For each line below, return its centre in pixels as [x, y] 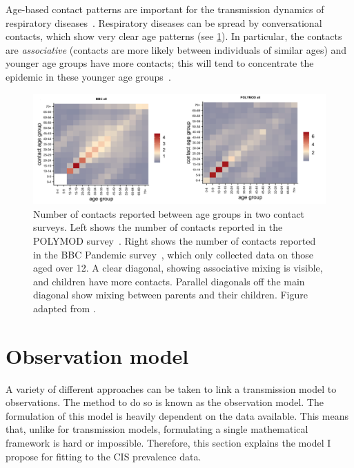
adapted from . [65, 308]
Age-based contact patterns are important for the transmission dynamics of [165, 9]
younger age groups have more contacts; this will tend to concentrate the [160, 63]
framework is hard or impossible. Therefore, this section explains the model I [168, 443]
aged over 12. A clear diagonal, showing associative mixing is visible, [178, 268]
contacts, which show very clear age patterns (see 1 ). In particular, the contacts [174, 36]
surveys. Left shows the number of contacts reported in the [158, 227]
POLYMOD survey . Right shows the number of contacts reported [175, 241]
